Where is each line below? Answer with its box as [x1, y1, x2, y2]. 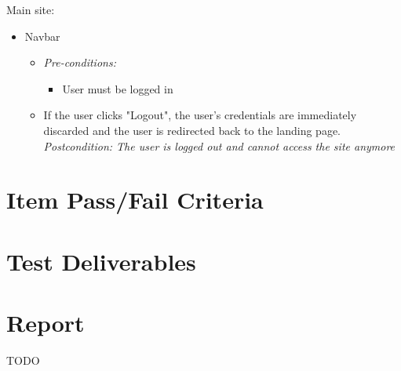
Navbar [24, 27, 60, 44]
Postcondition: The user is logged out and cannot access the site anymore [43, 137, 396, 154]
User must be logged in [62, 80, 173, 96]
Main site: [6, 2, 55, 17]
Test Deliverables [6, 245, 196, 277]
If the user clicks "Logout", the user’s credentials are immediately [43, 107, 357, 123]
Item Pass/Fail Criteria [6, 184, 264, 216]
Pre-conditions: [43, 54, 116, 71]
